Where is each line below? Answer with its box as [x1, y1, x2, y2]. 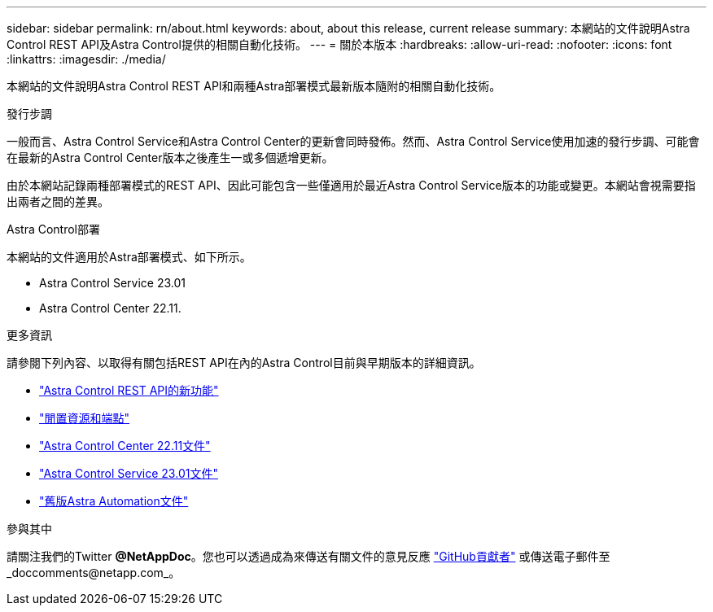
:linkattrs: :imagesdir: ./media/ [7, 52, 166, 66]
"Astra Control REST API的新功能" [39, 383, 219, 397]
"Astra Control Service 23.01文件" [39, 466, 218, 480]
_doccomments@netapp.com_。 [7, 566, 181, 579]
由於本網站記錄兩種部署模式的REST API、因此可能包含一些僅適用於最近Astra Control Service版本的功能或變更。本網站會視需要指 [7, 178, 696, 192]
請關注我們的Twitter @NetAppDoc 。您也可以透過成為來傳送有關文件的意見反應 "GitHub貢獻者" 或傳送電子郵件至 [7, 549, 610, 563]
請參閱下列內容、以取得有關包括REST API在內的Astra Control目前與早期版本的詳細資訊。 [7, 356, 481, 369]
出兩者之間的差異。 [7, 195, 109, 208]
